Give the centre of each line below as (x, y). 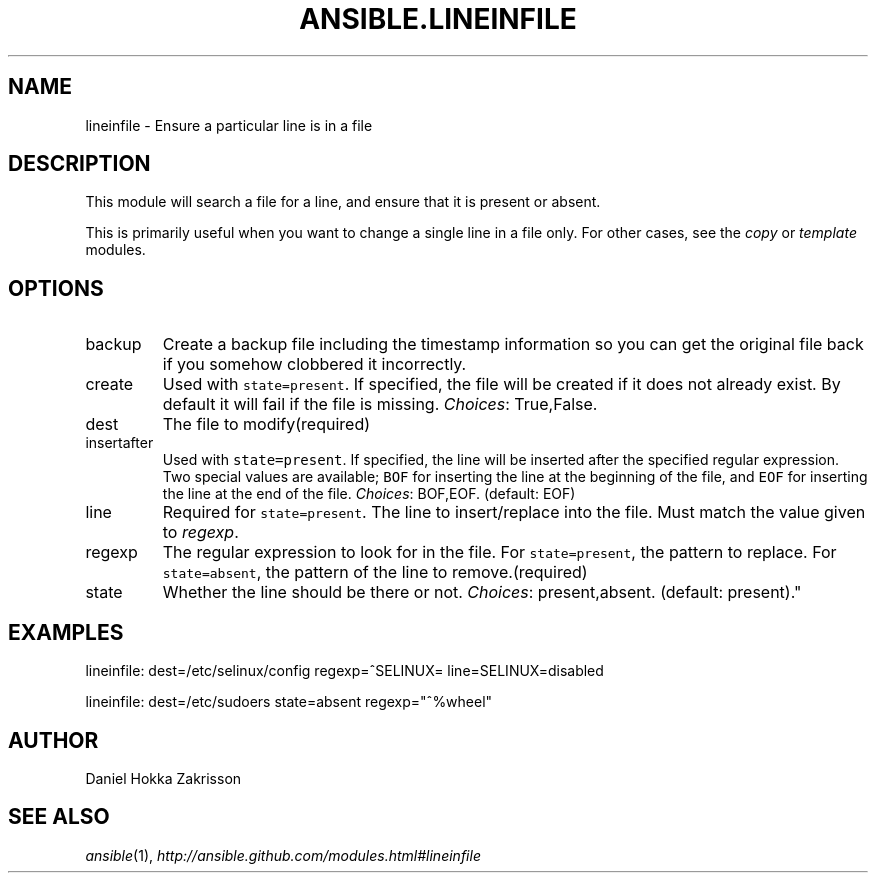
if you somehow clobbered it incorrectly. (314, 364)
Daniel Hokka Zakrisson (163, 778)
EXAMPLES (66, 632)
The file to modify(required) (266, 424)
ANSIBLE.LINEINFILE (438, 19)
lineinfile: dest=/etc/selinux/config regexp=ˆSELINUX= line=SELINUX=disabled (344, 671)
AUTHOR (53, 740)
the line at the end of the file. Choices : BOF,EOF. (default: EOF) (369, 494)
